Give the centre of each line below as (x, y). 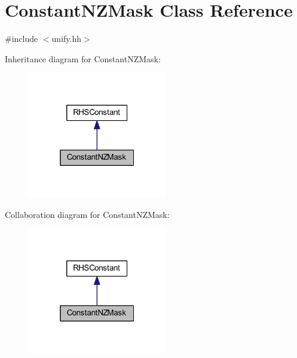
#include (22, 39)
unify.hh (66, 39)
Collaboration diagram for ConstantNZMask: (87, 214)
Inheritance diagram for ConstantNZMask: (83, 58)
